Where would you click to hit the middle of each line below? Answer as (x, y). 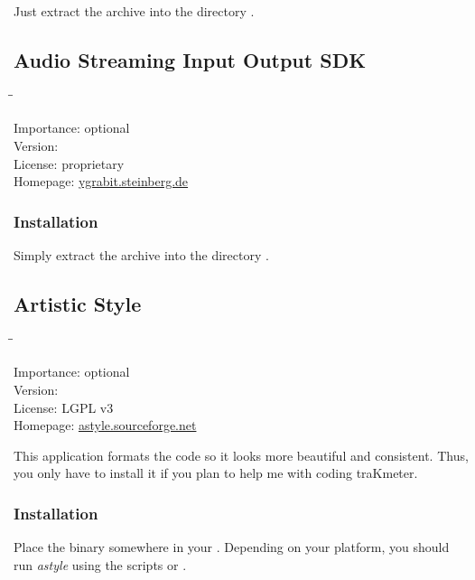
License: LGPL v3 (64, 407)
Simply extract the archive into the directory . (141, 254)
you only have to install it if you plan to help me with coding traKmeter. (216, 473)
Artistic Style (78, 303)
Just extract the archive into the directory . (134, 11)
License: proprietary (69, 163)
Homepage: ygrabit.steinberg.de (101, 181)
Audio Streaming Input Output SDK (190, 59)
